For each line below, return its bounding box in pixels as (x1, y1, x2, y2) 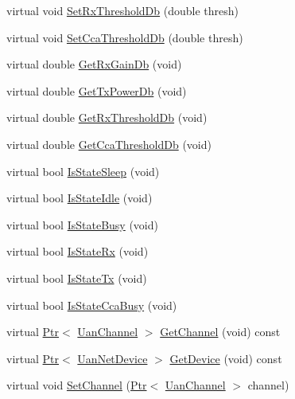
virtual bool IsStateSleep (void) (6, 162, 160, 179)
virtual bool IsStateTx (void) (6, 269, 147, 286)
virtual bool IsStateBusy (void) (6, 216, 158, 233)
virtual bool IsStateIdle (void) (6, 190, 153, 206)
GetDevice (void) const (169, 350, 282, 366)
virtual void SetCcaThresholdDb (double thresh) (6, 29, 243, 45)
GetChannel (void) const (160, 323, 281, 340)
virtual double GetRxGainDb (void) (6, 56, 182, 72)
